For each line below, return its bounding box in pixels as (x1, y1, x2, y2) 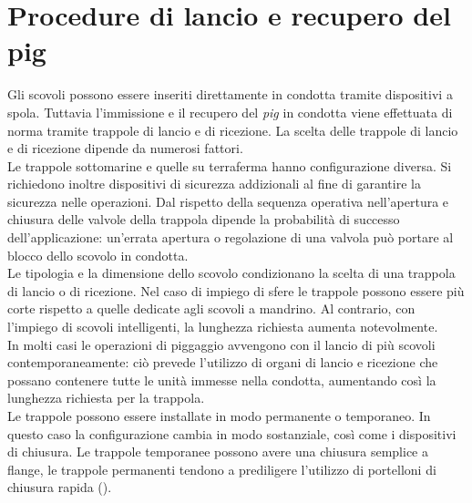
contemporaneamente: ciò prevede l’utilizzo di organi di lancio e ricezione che (7, 353, 438, 372)
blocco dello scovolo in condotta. (7, 245, 189, 264)
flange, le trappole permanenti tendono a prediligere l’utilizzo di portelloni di (7, 459, 436, 478)
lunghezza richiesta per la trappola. (7, 388, 205, 407)
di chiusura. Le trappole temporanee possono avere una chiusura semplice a (7, 442, 428, 461)
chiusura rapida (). (7, 477, 112, 497)
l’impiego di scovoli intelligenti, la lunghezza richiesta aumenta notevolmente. (7, 317, 438, 336)
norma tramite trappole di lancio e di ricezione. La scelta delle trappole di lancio (7, 120, 458, 139)
